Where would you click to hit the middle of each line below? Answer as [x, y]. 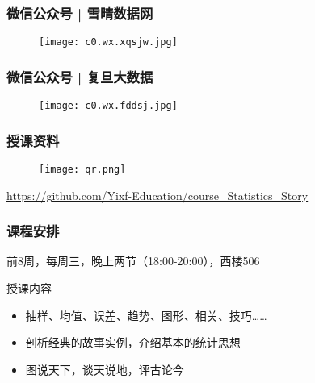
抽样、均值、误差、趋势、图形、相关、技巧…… [146, 315]
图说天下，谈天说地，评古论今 [105, 369]
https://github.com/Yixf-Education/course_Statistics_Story [157, 195]
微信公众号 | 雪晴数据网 [80, 12]
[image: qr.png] [82, 169]
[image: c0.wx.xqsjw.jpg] [108, 42]
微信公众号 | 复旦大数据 [80, 76]
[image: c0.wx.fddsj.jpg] [108, 106]
